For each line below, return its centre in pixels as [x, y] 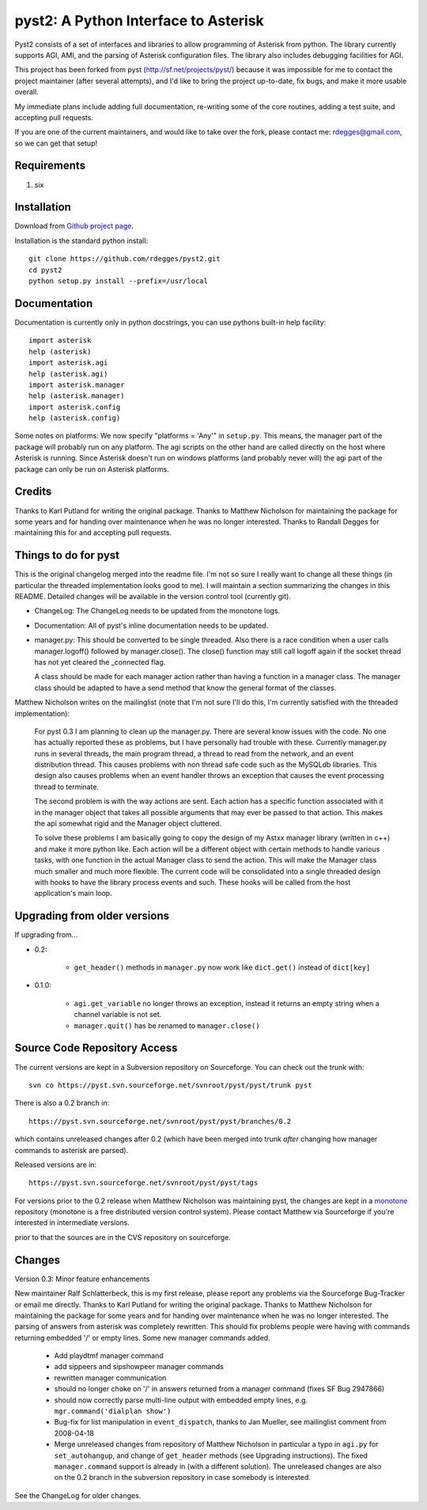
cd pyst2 [45, 270]
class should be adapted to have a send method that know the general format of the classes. [185, 688]
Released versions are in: [56, 1164]
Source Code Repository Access [96, 1048]
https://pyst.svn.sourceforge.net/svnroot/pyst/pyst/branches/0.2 [160, 1121]
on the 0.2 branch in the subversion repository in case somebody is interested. [183, 1478]
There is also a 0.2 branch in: [62, 1103]
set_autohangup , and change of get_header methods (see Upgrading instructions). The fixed [211, 1455]
